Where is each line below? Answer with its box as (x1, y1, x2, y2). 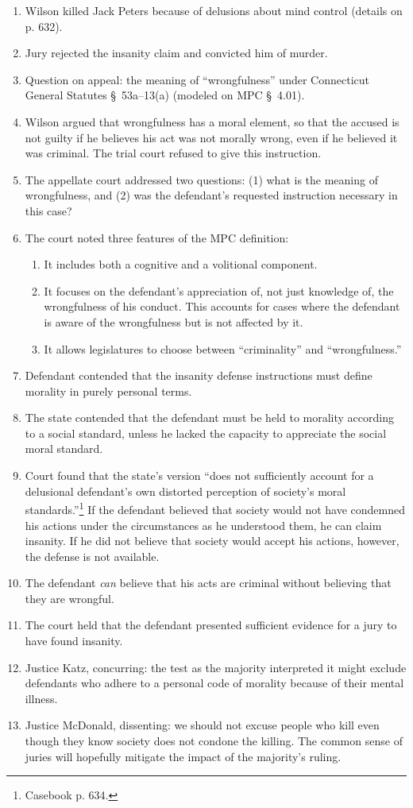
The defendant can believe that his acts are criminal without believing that (25, 574, 392, 591)
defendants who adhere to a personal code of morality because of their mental (25, 675, 404, 691)
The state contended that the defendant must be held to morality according (25, 409, 394, 426)
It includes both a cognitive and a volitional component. (44, 256, 318, 273)
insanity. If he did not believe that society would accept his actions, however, (25, 532, 399, 549)
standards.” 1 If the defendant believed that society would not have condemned (25, 499, 406, 517)
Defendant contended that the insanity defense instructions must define (25, 367, 372, 384)
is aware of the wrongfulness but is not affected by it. (44, 313, 303, 330)
